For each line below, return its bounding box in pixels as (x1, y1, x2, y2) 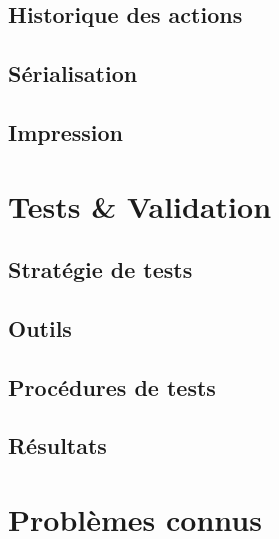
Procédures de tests (8, 371, 216, 402)
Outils (8, 312, 72, 343)
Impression (8, 116, 123, 147)
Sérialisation (8, 58, 138, 89)
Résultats (8, 430, 107, 461)
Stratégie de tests (8, 254, 193, 285)
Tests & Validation (8, 185, 272, 226)
